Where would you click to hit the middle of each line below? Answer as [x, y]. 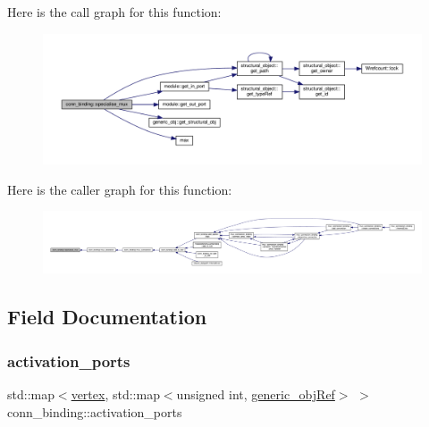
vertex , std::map [115, 394]
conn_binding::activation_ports [95, 411]
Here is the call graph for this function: [114, 12]
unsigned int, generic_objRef [256, 394]
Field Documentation [107, 317]
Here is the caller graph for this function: [120, 189]
